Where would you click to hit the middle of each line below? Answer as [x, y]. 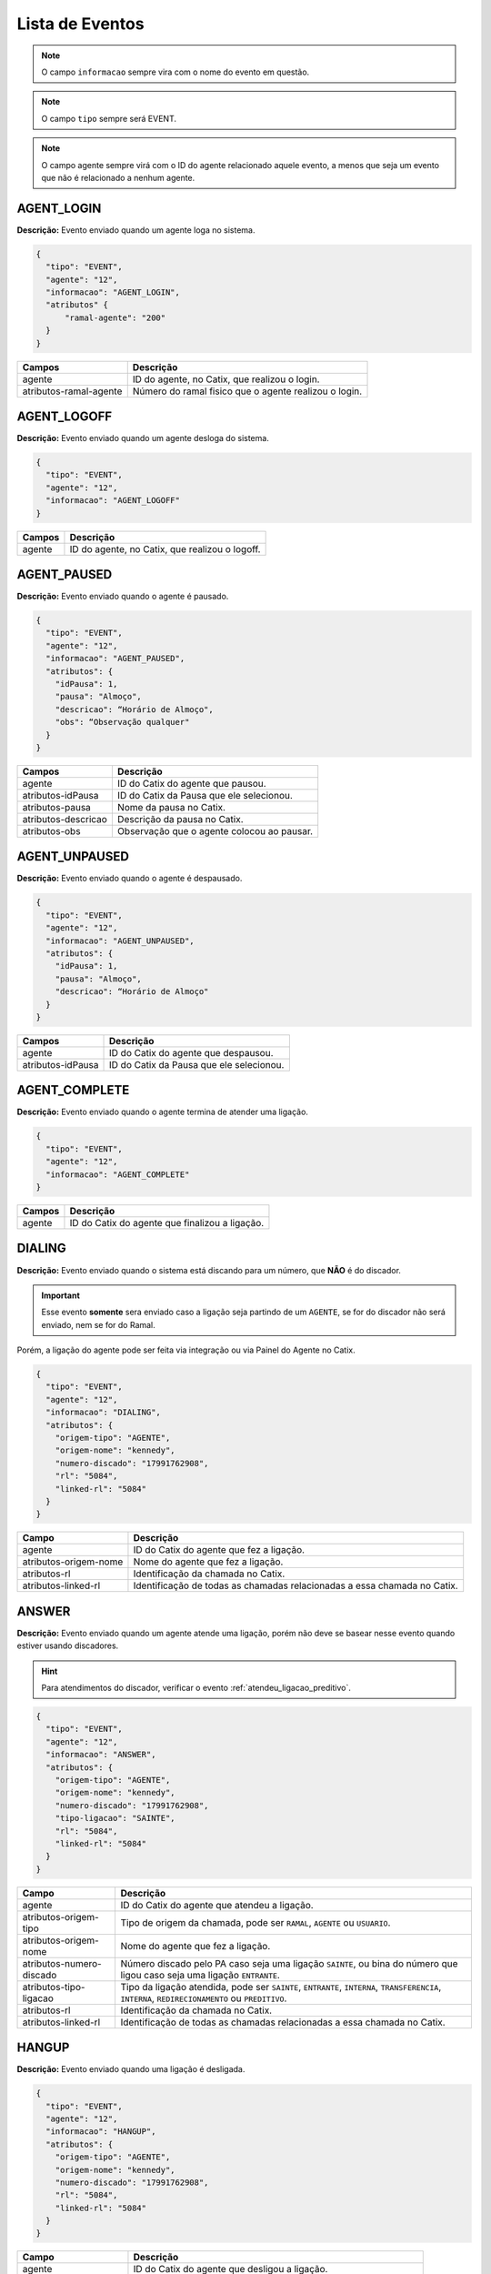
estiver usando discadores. [68, 1645]
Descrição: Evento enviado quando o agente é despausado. [130, 879]
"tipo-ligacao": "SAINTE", [115, 1818]
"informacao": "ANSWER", [101, 1755]
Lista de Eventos [80, 24]
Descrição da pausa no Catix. [180, 819]
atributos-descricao [65, 819]
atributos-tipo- [54, 1987]
